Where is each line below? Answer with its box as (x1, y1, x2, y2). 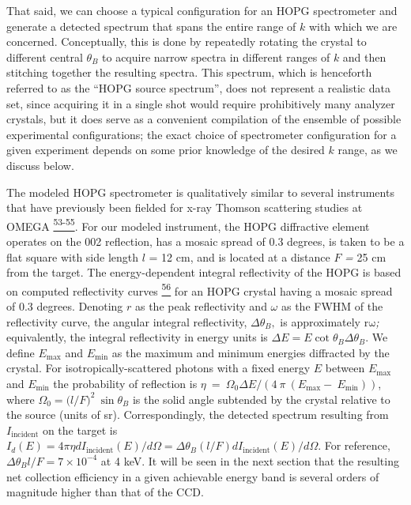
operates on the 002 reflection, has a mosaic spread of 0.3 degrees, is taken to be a (6, 232, 405, 249)
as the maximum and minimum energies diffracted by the (111, 344, 390, 360)
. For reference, (318, 437, 390, 454)
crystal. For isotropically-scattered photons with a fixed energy (6, 360, 311, 376)
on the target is (42, 421, 118, 438)
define (6, 344, 35, 360)
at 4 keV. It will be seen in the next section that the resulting (100, 452, 399, 469)
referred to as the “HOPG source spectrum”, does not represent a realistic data (6, 79, 390, 96)
